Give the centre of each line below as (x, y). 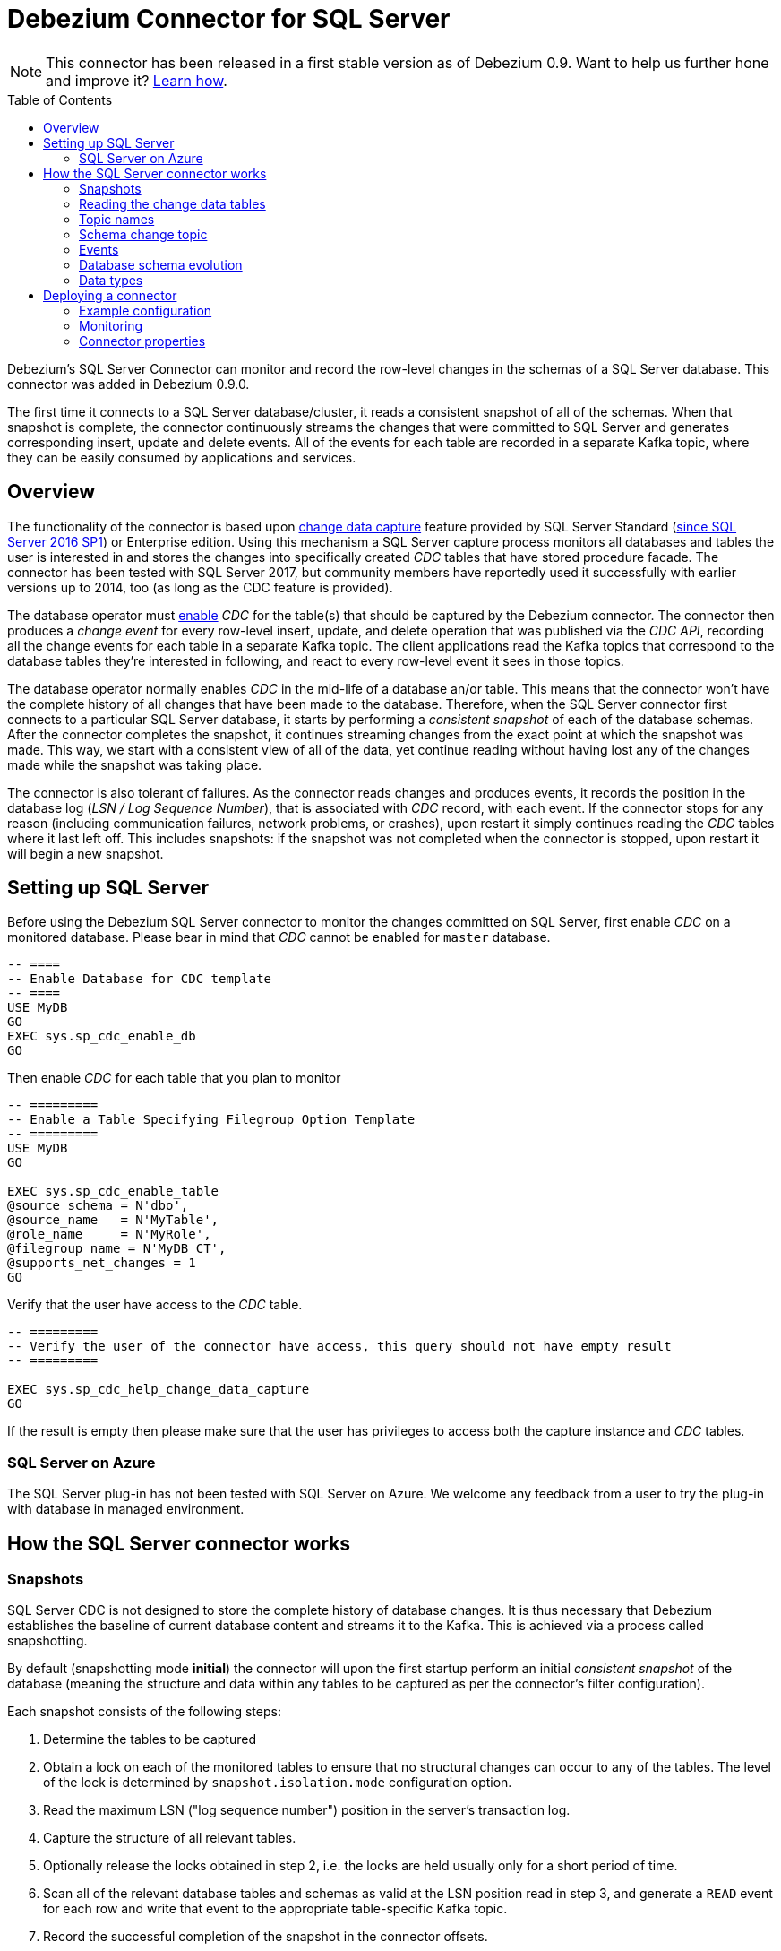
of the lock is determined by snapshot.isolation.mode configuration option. (278, 1783)
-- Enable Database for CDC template (140, 979)
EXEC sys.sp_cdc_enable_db (102, 1036)
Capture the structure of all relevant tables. (170, 1838)
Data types (111, 280)
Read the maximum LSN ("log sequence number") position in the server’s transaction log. (307, 1810)
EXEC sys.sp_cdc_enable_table (113, 1191)
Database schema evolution (161, 264)
